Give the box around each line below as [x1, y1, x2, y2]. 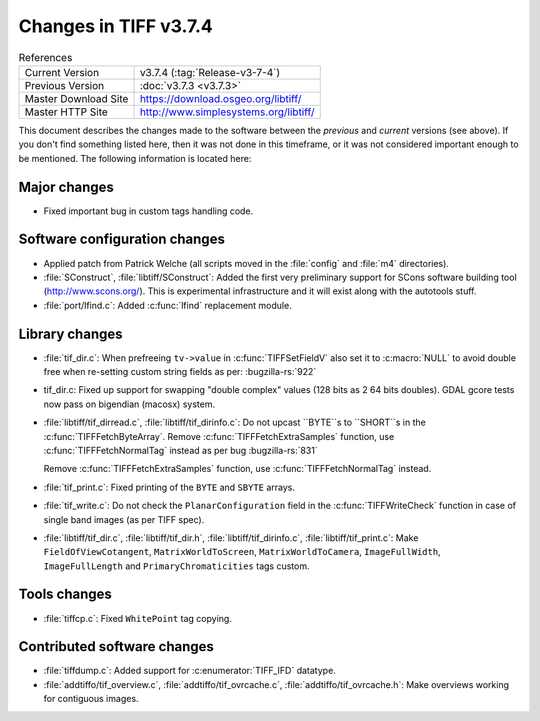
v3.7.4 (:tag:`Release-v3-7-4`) [139, 65, 281, 79]
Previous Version [24, 78, 105, 92]
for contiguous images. [43, 693, 139, 705]
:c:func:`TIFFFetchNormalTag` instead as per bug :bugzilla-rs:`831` [43, 444, 319, 456]
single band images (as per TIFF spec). [43, 513, 205, 525]
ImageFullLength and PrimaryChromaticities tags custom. [43, 560, 310, 572]
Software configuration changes [18, 231, 225, 248]
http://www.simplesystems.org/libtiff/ [139, 105, 315, 119]
